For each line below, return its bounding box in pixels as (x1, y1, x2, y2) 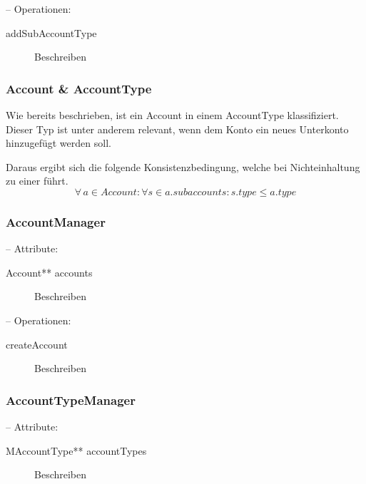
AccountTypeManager (6, 391, 136, 408)
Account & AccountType (6, 79, 152, 97)
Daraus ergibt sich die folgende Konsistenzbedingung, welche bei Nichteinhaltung (6, 159, 360, 174)
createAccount (6, 336, 68, 351)
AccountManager (6, 212, 106, 230)
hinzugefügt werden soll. (6, 135, 111, 150)
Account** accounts (6, 264, 93, 279)
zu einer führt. (6, 173, 68, 188)
